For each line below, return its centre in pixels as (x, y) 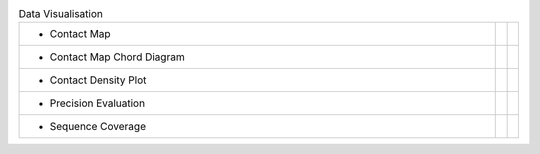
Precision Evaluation (97, 103)
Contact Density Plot (98, 80)
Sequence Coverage (98, 127)
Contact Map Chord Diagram (117, 57)
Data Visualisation (61, 14)
